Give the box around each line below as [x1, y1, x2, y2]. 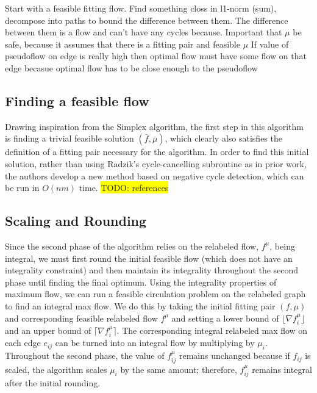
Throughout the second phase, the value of [5, 349, 165, 362]
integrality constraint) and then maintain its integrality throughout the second [5, 264, 299, 276]
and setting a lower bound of [171, 311, 279, 324]
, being [269, 239, 295, 252]
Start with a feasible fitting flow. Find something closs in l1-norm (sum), [5, 2, 277, 14]
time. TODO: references [79, 181, 169, 194]
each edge [5, 336, 41, 349]
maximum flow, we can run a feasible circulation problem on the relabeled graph [5, 287, 306, 300]
